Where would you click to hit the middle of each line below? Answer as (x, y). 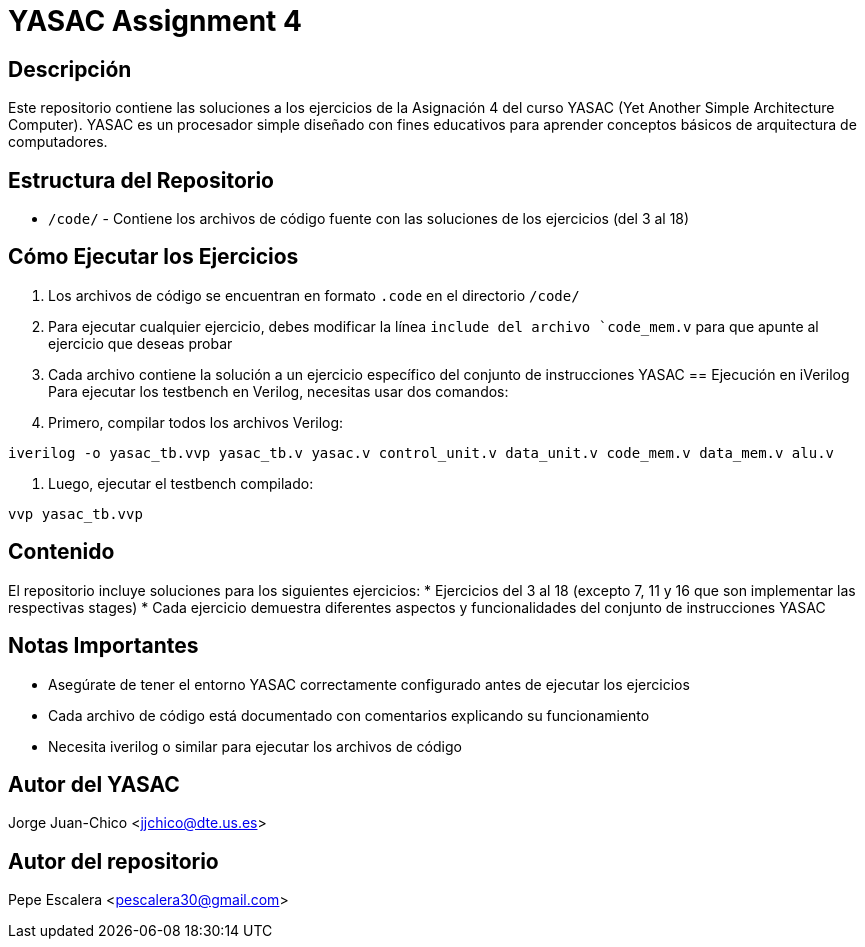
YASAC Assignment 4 (155, 21)
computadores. (58, 142)
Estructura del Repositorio (141, 180)
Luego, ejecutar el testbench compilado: (181, 483)
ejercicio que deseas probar (140, 343)
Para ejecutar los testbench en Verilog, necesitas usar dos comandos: (278, 391)
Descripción (70, 69)
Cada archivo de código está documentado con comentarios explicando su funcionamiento (349, 715)
